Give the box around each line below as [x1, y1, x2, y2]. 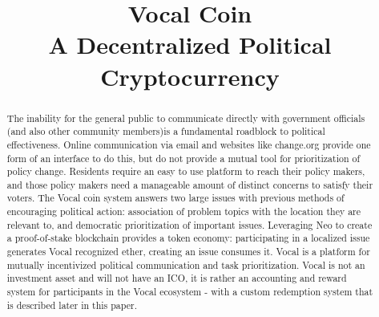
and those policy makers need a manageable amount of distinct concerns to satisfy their [6, 177, 373, 191]
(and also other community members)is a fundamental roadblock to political [6, 124, 325, 138]
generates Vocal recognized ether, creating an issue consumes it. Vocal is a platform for [6, 245, 370, 258]
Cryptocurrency [100, 59, 280, 92]
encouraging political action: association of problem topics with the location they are [6, 205, 361, 218]
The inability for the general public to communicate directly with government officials [6, 111, 365, 124]
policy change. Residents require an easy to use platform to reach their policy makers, [6, 165, 365, 178]
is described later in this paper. [6, 298, 137, 311]
